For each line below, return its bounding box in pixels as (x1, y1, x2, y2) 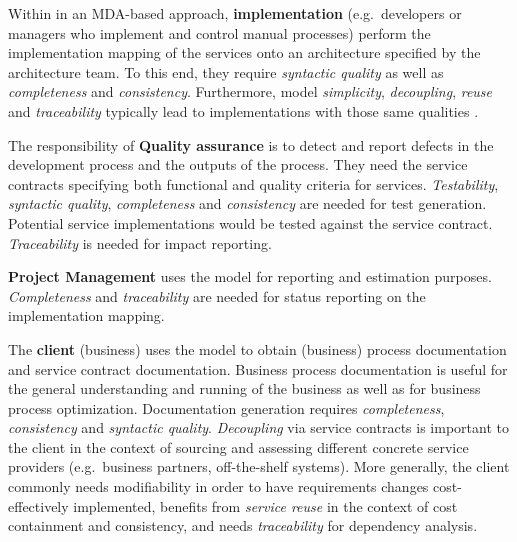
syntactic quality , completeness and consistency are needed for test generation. (8, 193, 487, 214)
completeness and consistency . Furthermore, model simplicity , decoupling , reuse (8, 81, 493, 102)
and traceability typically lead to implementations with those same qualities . (8, 100, 479, 121)
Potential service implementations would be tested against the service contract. (8, 212, 493, 233)
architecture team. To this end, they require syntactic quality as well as (8, 61, 444, 82)
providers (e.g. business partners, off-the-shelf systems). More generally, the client (8, 456, 510, 477)
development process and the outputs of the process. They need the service (8, 154, 468, 175)
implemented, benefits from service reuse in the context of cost (73, 495, 458, 516)
